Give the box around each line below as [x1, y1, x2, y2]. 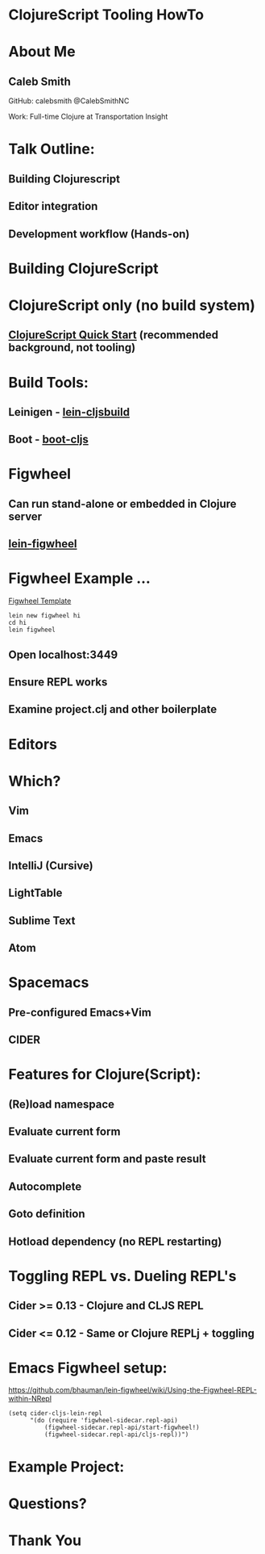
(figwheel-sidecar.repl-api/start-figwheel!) [43, 1423, 200, 1432]
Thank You [8, 1531, 82, 1550]
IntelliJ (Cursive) [8, 858, 94, 873]
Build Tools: [8, 373, 89, 392]
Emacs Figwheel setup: [8, 1359, 168, 1377]
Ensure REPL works [8, 675, 108, 689]
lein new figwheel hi [8, 612, 81, 620]
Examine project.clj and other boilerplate [8, 702, 217, 716]
